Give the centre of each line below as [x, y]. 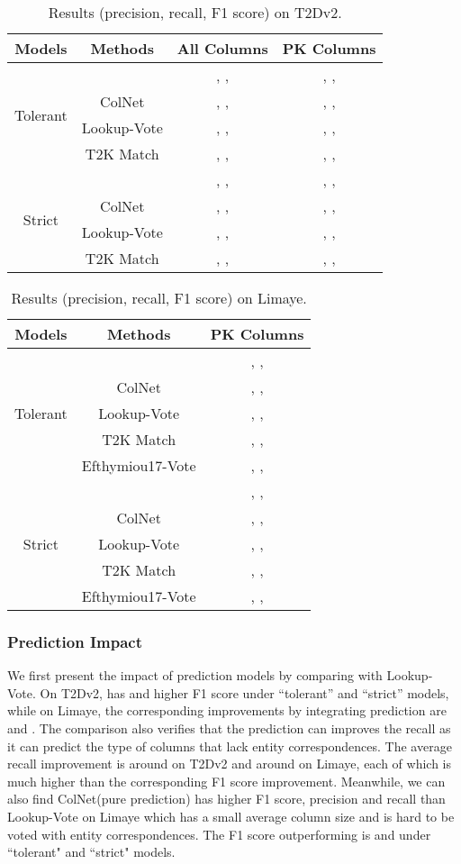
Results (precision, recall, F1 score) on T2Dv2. [195, 12]
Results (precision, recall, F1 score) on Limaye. [159, 298]
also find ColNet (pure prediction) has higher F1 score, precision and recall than [226, 799]
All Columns [222, 48]
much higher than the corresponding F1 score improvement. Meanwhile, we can [226, 781]
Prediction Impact [75, 641]
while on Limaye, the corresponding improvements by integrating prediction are [227, 710]
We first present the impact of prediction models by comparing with [195, 675]
